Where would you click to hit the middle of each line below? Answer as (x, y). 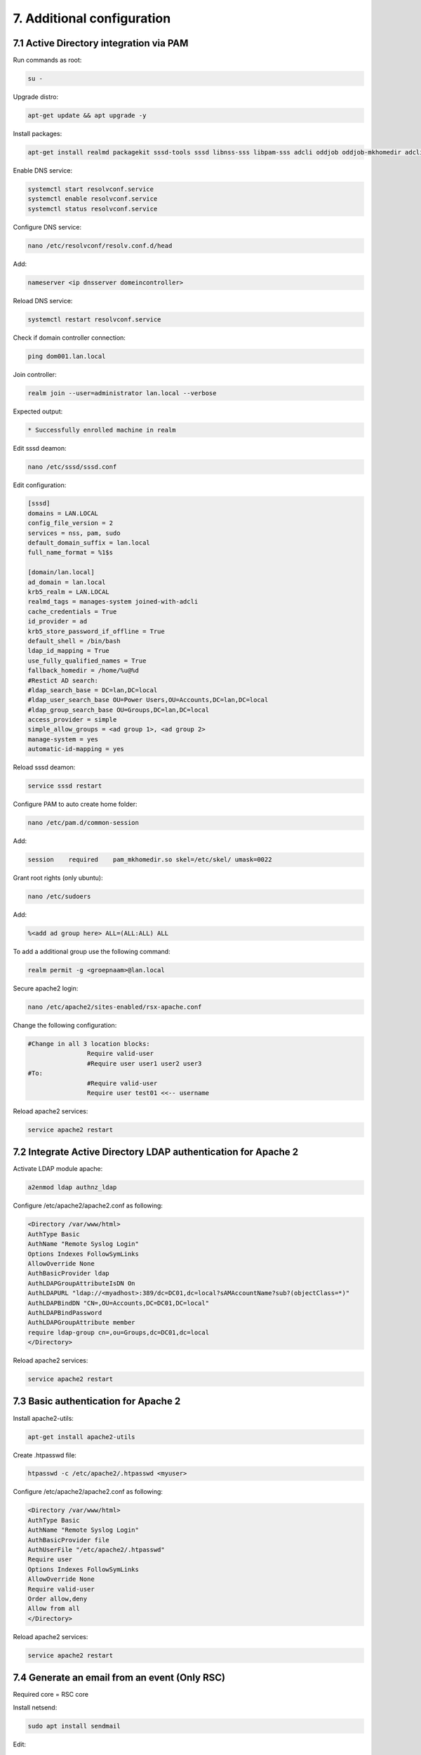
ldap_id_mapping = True (69, 651)
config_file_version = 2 (71, 523)
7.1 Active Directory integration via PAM (101, 43)
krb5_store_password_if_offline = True (96, 631)
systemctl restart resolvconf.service (94, 319)
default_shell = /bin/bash (74, 641)
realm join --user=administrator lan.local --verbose (122, 393)
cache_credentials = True (72, 611)
